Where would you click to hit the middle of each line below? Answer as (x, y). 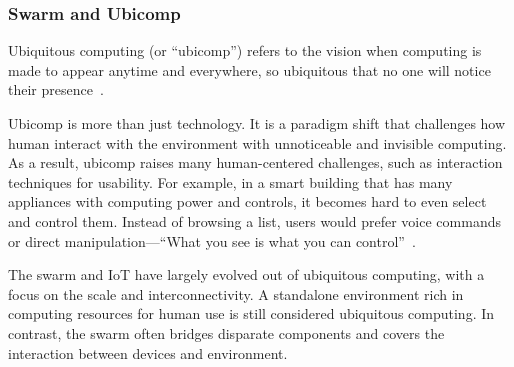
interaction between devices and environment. (148, 352)
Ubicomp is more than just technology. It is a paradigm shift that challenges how (257, 123)
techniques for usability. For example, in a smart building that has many (230, 181)
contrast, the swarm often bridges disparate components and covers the (226, 332)
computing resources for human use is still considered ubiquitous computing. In (251, 313)
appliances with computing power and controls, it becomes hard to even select (247, 201)
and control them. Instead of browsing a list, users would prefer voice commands (254, 220)
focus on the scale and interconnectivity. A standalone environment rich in (236, 293)
